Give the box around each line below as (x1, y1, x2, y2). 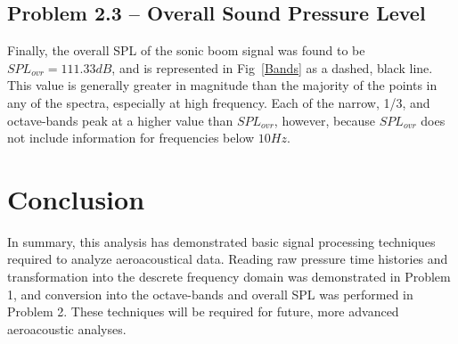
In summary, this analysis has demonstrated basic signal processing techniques (7, 232, 436, 250)
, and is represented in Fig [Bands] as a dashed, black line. (111, 58, 433, 77)
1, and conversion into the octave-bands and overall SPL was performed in (7, 284, 413, 303)
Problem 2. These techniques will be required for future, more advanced (7, 302, 399, 321)
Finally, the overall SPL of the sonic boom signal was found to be (7, 41, 365, 60)
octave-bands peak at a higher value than (7, 111, 233, 129)
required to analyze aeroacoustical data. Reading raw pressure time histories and (7, 250, 448, 268)
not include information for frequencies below (7, 128, 255, 147)
